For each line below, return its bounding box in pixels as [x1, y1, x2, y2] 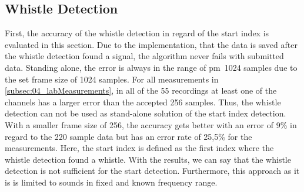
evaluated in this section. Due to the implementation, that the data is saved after [5, 38, 298, 50]
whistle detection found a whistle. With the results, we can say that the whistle [5, 153, 291, 165]
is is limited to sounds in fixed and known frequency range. [5, 176, 218, 188]
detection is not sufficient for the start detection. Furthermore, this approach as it [5, 164, 300, 177]
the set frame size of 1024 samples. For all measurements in [5, 73, 219, 85]
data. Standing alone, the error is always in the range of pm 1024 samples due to [5, 61, 298, 73]
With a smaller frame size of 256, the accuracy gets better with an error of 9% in [5, 118, 297, 131]
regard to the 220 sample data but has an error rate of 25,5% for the [5, 130, 252, 142]
